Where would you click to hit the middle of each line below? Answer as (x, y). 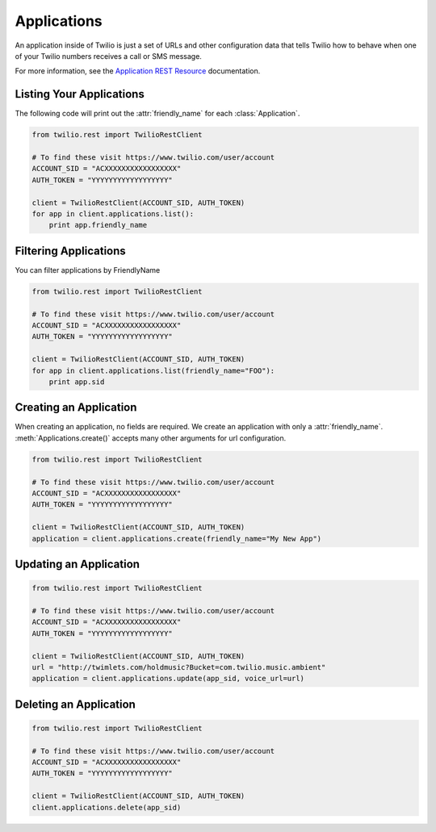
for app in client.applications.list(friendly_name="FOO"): (153, 370)
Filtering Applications (71, 251)
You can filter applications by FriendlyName (88, 270)
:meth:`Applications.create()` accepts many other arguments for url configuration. (151, 438)
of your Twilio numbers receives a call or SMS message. (108, 56)
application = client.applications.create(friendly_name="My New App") (177, 538)
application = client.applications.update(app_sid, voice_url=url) (168, 679)
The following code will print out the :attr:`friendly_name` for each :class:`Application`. (157, 114)
